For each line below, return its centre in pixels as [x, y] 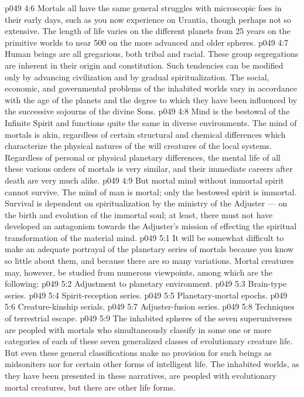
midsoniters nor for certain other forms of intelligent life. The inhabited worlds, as [152, 364]
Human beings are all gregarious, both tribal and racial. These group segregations [152, 54]
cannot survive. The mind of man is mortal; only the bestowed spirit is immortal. [151, 191]
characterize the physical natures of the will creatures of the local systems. [138, 146]
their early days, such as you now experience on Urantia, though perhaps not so [148, 19]
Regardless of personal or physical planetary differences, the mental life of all [143, 157]
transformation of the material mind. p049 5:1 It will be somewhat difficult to [144, 237]
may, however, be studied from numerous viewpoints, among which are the [139, 272]
